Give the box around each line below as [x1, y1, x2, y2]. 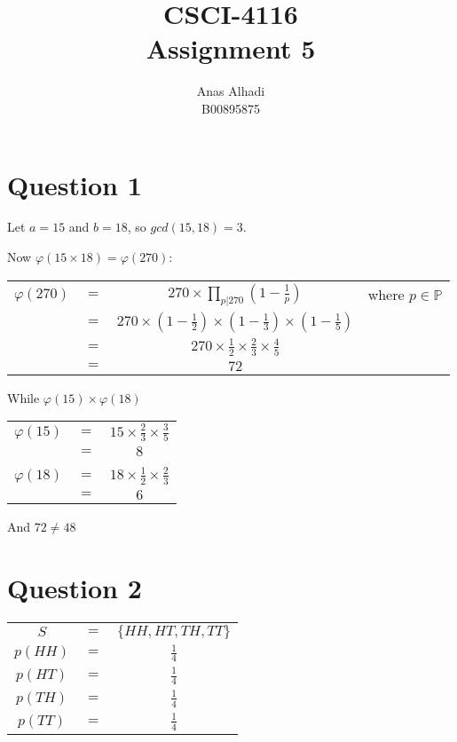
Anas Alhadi [196, 82, 265, 100]
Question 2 [7, 569, 142, 605]
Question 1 [7, 166, 142, 202]
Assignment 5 [146, 30, 316, 67]
